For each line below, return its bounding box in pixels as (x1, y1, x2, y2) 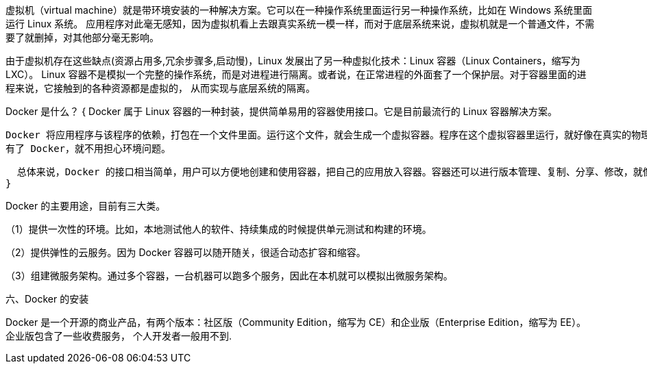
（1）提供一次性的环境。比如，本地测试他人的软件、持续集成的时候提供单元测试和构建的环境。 (5, 223, 432, 235)
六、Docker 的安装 (5, 293, 89, 305)
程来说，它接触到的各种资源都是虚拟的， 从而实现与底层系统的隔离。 (5, 82, 315, 94)
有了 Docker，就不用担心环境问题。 (5, 143, 171, 154)
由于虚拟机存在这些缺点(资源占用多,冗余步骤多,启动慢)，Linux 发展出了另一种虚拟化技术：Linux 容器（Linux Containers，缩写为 (5, 55, 581, 66)
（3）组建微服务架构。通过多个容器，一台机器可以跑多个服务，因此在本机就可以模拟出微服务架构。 (5, 270, 453, 281)
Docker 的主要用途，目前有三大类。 (5, 200, 166, 212)
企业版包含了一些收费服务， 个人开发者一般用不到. (5, 330, 232, 342)
